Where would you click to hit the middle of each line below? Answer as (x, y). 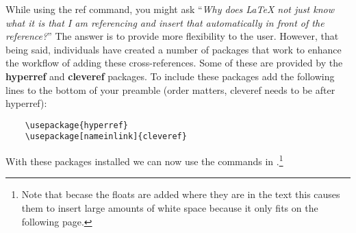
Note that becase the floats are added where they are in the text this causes (181, 194)
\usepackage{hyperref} (76, 125)
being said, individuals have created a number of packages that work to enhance (174, 49)
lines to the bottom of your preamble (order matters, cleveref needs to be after (170, 89)
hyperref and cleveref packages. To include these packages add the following (170, 76)
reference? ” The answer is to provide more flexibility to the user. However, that (172, 36)
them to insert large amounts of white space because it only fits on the (170, 207)
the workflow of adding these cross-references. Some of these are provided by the (174, 63)
